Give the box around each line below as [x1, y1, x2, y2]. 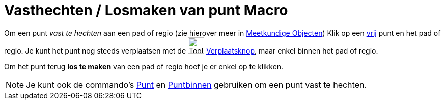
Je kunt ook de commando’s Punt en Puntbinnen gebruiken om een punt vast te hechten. [26, 79, 367, 90]
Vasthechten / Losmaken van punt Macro [4, 2, 288, 19]
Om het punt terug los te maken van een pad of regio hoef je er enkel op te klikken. [4, 62, 284, 71]
